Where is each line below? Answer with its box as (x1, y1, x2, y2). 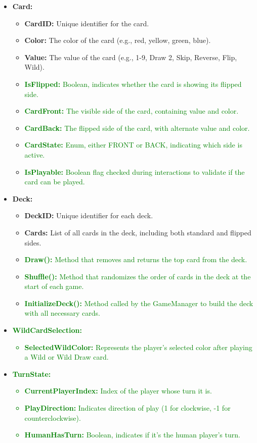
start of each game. (24, 281, 84, 291)
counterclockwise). (24, 412, 81, 423)
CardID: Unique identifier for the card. (24, 18, 149, 28)
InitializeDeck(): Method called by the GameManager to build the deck (24, 298, 253, 308)
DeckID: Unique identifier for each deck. (24, 210, 153, 221)
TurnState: (12, 368, 51, 379)
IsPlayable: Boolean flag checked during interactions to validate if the (24, 166, 245, 177)
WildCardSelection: (12, 325, 82, 335)
